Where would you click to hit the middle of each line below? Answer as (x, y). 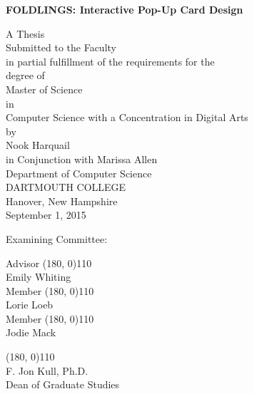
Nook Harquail (38, 145)
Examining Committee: (57, 238)
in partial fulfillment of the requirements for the (110, 61)
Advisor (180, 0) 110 (49, 263)
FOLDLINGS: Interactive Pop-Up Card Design (125, 9)
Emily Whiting (39, 277)
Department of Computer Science (79, 173)
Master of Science (44, 89)
